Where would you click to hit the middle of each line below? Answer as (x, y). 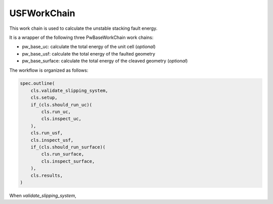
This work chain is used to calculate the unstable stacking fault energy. (83, 28)
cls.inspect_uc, (61, 119)
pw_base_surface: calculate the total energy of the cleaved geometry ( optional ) (105, 61)
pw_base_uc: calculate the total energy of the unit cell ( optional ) (89, 47)
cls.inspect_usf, (52, 140)
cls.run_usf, (47, 133)
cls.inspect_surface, (68, 161)
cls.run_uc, (56, 112)
